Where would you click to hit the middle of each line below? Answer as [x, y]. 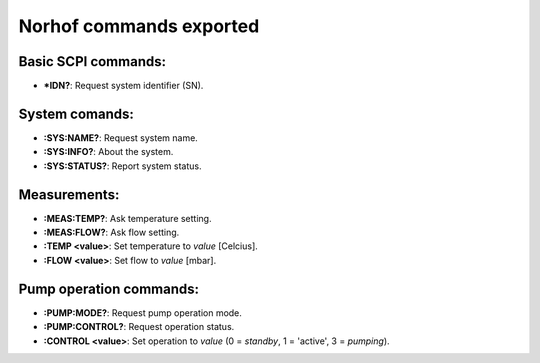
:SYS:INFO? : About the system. [108, 152]
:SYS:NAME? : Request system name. [121, 137]
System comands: [76, 113]
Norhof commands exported [139, 26]
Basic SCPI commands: [92, 61]
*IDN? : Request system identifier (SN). [123, 86]
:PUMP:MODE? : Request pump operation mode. [142, 312]
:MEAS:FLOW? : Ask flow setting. [111, 232]
